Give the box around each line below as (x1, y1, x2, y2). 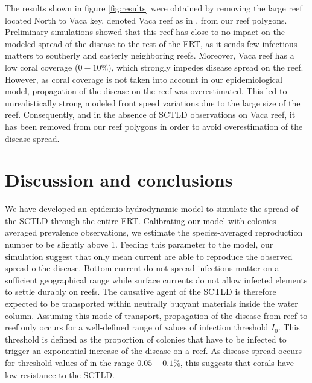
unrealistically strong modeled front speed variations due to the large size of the (5, 96, 301, 109)
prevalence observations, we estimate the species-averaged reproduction (39, 226, 303, 239)
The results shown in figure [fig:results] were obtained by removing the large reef (5, 2, 302, 14)
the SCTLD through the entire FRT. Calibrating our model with (5, 214, 245, 227)
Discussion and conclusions (5, 167, 233, 192)
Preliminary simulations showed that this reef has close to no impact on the (5, 25, 285, 38)
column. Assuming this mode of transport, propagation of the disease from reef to (5, 309, 308, 321)
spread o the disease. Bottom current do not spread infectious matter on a (5, 262, 279, 274)
